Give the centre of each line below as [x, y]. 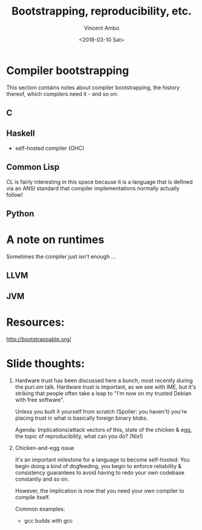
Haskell [21, 134]
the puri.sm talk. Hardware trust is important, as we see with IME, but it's [106, 387]
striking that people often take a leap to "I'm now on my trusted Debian [103, 393]
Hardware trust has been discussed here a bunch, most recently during [104, 380]
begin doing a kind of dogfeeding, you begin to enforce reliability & [98, 466]
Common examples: [40, 509]
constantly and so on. [42, 479]
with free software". [40, 400]
